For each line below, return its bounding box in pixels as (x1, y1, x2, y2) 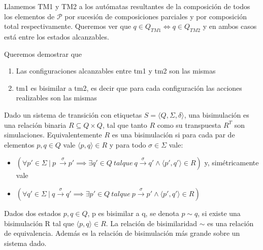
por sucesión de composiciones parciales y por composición (64, 11, 247, 21)
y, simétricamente (204, 157, 259, 168)
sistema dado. (4, 237, 47, 248)
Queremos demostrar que (4, 48, 82, 59)
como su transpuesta (157, 119, 221, 130)
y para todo (109, 139, 146, 150)
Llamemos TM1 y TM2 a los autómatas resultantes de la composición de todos (4, 1, 250, 11)
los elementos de (4, 11, 55, 21)
